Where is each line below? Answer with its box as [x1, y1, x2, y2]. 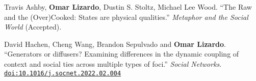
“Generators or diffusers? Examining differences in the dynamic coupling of [4, 48, 239, 59]
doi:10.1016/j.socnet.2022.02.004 [4, 69, 121, 77]
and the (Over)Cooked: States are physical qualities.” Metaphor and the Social [4, 11, 248, 22]
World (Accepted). [4, 21, 62, 32]
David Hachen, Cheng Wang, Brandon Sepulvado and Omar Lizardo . [4, 38, 226, 49]
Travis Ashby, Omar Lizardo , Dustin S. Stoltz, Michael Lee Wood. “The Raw [4, 2, 252, 12]
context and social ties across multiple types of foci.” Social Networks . [4, 58, 222, 69]
